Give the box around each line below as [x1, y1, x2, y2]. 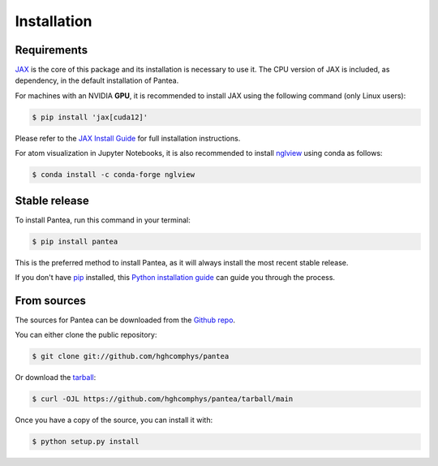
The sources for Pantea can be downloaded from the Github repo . [15, 315, 235, 325]
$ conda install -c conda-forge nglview [32, 170, 195, 179]
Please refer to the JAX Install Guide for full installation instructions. [15, 133, 241, 143]
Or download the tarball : [15, 373, 97, 382]
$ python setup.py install [32, 437, 140, 447]
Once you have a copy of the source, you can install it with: [15, 415, 213, 425]
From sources [15, 293, 87, 308]
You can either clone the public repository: [15, 330, 157, 340]
